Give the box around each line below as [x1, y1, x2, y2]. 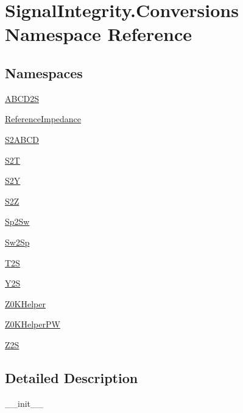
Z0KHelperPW [5, 318, 60, 331]
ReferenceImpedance [5, 112, 82, 125]
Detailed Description [5, 368, 138, 387]
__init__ [5, 397, 44, 409]
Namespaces [5, 63, 83, 82]
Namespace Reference [5, 21, 192, 46]
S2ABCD [5, 133, 39, 145]
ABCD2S [5, 92, 39, 104]
